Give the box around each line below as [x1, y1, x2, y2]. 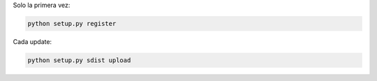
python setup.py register [27, 20, 117, 27]
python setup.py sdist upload [27, 56, 131, 64]
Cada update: [13, 37, 52, 45]
